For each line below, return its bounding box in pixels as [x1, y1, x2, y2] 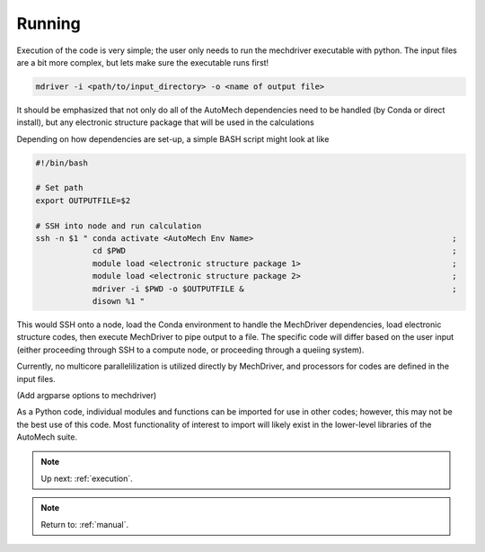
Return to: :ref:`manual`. [40, 519, 129, 530]
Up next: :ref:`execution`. [40, 473, 134, 484]
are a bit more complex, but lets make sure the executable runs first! [16, 57, 269, 67]
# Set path [35, 183, 84, 193]
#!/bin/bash [35, 157, 89, 168]
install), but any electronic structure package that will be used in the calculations [16, 117, 314, 128]
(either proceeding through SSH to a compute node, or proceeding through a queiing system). [16, 344, 365, 355]
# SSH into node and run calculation [35, 220, 202, 231]
